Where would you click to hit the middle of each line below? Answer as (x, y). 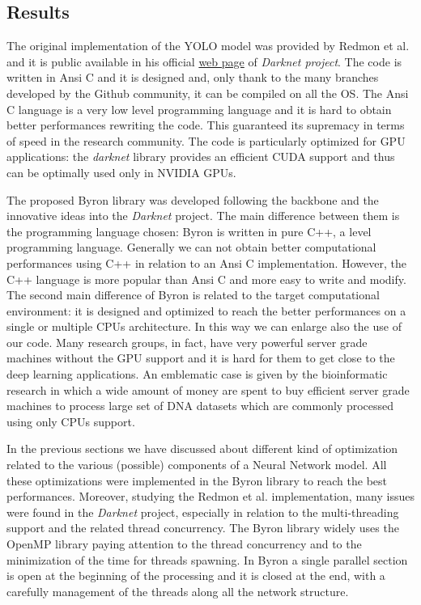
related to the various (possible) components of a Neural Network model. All (197, 465)
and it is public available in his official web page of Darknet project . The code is (204, 61)
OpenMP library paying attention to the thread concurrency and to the (184, 544)
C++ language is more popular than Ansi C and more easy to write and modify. (206, 279)
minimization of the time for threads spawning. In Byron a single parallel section (207, 559)
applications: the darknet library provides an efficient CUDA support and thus (201, 157)
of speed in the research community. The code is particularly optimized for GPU (206, 140)
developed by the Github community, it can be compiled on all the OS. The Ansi (208, 93)
